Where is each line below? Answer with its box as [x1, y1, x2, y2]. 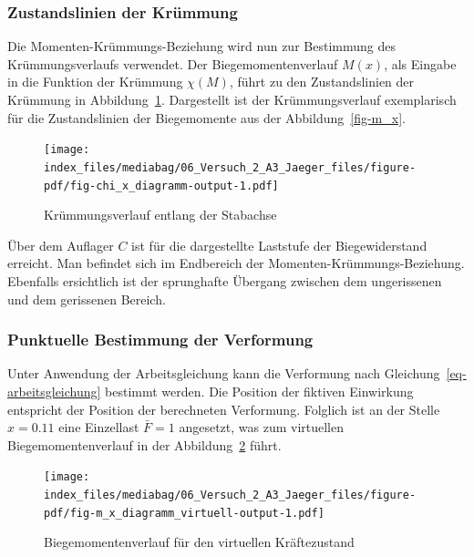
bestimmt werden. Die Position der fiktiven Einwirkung [105, 381, 414, 400]
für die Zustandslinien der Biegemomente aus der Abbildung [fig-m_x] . [7, 108, 406, 127]
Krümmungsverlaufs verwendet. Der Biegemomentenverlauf [7, 54, 338, 73]
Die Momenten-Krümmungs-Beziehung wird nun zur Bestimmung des [7, 36, 396, 56]
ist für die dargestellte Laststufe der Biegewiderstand [131, 235, 428, 254]
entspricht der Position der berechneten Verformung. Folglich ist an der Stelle [7, 399, 440, 418]
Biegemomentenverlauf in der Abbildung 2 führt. [7, 435, 282, 454]
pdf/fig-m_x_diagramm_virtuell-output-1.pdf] [44, 506, 325, 520]
